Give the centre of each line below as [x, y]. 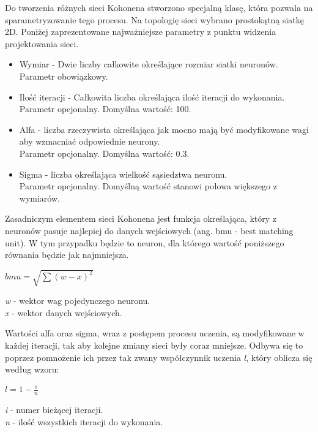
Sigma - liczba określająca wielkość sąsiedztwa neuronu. [123, 174]
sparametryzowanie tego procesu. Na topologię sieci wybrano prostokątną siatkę [155, 19]
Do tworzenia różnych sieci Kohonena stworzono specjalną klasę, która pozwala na [159, 7]
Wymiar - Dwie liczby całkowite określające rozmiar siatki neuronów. [149, 64]
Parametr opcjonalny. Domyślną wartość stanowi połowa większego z [148, 186]
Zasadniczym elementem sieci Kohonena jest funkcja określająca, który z [141, 218]
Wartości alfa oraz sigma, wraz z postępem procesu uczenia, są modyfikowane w [155, 333]
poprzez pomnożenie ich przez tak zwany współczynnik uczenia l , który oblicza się [159, 357]
